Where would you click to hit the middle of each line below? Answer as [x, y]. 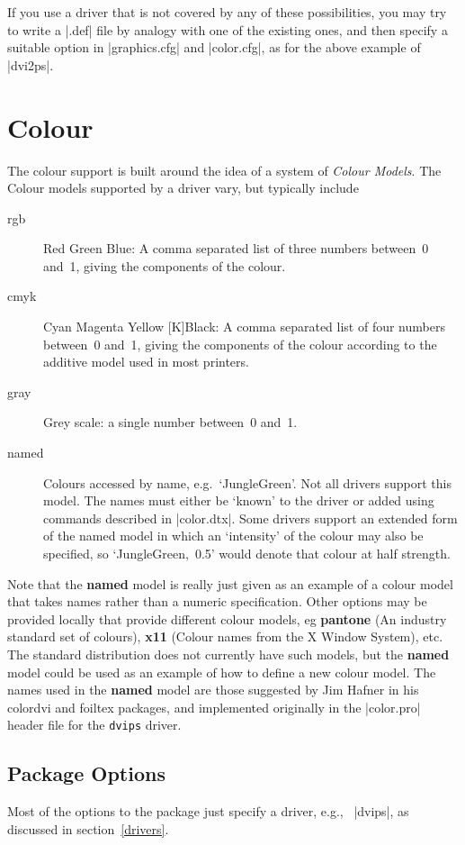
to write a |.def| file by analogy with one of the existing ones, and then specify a [228, 29]
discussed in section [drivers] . [88, 828]
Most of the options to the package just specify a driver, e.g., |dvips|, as [208, 811]
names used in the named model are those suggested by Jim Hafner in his [213, 690]
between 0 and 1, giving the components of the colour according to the [240, 344]
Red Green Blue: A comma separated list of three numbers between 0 [236, 248]
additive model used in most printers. [146, 362]
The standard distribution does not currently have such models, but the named [228, 654]
